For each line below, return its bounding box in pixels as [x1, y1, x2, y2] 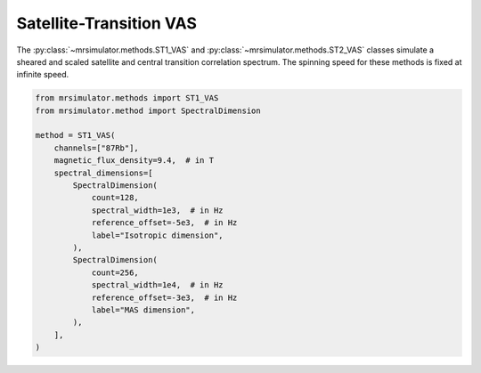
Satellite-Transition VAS [16, 13, 198, 33]
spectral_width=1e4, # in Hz [91, 280, 224, 290]
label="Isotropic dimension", [91, 230, 224, 240]
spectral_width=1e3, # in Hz [91, 205, 224, 215]
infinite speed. [16, 69, 69, 80]
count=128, [91, 192, 140, 203]
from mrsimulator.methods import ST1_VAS [35, 93, 219, 103]
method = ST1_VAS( [35, 130, 116, 141]
